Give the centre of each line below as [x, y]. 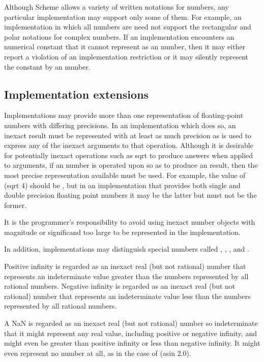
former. [16, 205]
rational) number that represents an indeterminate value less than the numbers [127, 296]
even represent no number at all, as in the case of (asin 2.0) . [98, 353]
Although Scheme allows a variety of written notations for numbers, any [116, 7]
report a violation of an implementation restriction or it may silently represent [126, 56]
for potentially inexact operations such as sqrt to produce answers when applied [129, 155]
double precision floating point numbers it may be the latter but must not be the [130, 195]
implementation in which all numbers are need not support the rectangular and [128, 27]
